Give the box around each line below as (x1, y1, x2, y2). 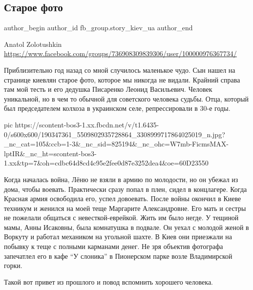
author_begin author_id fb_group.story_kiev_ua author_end (4, 22, 193, 33)
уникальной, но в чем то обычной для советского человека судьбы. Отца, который (4, 93, 249, 104)
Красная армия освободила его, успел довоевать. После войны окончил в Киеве (4, 193, 241, 204)
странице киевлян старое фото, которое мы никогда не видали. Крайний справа (4, 74, 240, 84)
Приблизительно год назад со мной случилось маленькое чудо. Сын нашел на (4, 64, 235, 75)
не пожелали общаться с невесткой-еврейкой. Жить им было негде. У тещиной (4, 212, 239, 223)
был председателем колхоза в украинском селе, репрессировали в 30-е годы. (4, 103, 231, 113)
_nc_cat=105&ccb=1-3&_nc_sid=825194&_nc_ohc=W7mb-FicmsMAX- (4, 139, 229, 149)
